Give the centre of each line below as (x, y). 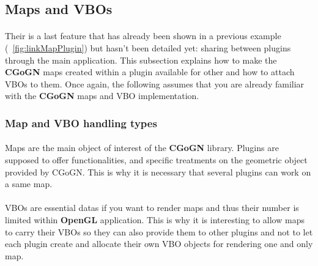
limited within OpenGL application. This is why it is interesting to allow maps (155, 219)
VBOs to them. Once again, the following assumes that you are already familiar (155, 83)
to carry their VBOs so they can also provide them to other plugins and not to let (159, 231)
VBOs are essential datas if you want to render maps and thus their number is (152, 208)
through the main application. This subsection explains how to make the (141, 60)
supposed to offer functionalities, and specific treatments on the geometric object (156, 159)
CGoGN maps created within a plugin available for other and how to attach (150, 72)
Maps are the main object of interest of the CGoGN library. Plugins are (142, 148)
